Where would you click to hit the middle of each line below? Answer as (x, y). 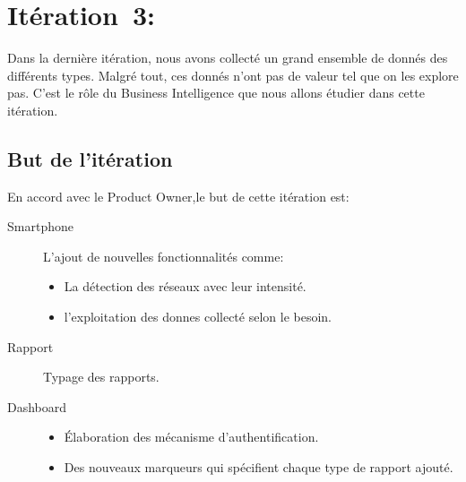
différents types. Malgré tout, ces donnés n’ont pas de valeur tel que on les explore (233, 75)
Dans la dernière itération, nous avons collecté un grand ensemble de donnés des (228, 58)
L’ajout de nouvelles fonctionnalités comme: (164, 256)
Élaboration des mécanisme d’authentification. (191, 437)
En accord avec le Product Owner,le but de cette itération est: (178, 196)
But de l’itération (90, 158)
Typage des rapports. (101, 377)
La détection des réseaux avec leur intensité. (185, 286)
